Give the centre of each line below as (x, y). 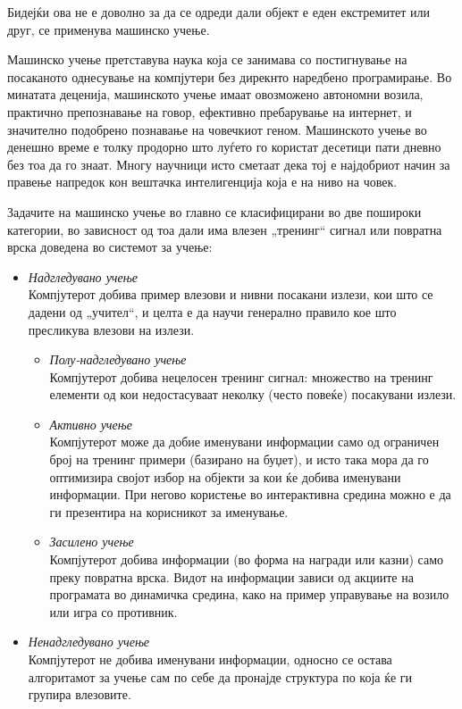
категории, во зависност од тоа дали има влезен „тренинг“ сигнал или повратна (225, 229)
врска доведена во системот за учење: (110, 247)
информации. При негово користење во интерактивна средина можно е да (250, 494)
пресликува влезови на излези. (111, 329)
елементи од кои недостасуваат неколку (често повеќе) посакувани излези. (253, 394)
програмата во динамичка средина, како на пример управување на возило (249, 594)
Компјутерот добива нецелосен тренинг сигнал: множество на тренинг (241, 376)
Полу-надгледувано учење (118, 359)
